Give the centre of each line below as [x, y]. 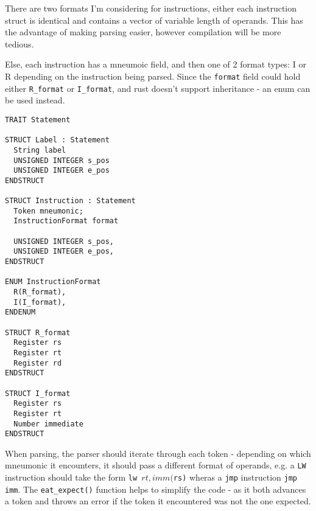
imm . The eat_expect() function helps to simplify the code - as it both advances [156, 489]
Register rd [38, 363]
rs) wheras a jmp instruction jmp [235, 477]
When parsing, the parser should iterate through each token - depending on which [158, 453]
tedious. [19, 43]
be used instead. [35, 100]
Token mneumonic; [48, 211]
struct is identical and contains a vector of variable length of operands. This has [154, 20]
